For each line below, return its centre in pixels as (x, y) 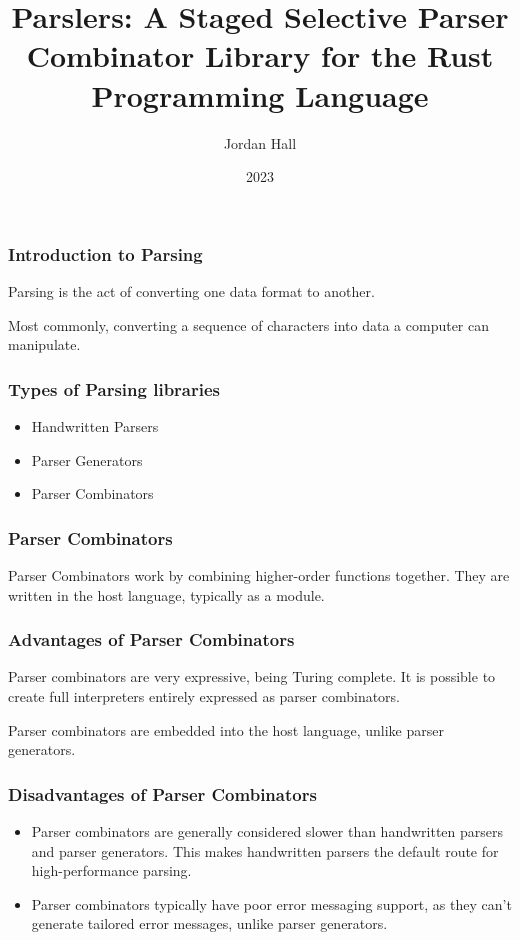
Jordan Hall (260, 142)
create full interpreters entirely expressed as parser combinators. (204, 695)
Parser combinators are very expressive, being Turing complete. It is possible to (252, 676)
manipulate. (44, 344)
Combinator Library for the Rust (260, 55)
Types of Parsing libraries (114, 388)
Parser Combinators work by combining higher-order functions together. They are (259, 574)
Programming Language (260, 94)
